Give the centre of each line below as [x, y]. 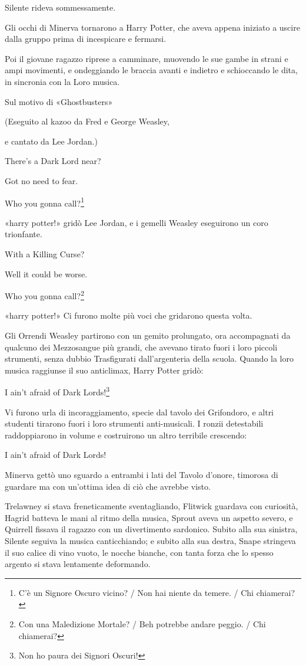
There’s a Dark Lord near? [53, 161]
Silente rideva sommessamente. [60, 7]
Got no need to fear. [41, 180]
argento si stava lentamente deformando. [78, 564]
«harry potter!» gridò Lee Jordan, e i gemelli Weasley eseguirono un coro [137, 222]
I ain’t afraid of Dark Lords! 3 [57, 391]
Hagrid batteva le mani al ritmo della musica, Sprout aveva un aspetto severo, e [149, 517]
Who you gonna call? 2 [44, 295]
